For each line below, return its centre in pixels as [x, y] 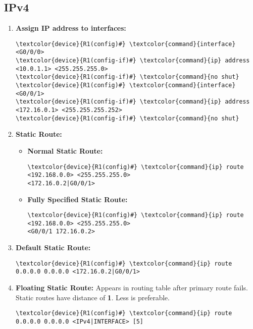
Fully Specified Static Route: [77, 199]
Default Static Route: [53, 247]
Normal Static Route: [65, 150]
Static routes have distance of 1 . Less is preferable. [93, 297]
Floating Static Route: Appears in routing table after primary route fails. [132, 287]
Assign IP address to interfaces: [71, 28]
